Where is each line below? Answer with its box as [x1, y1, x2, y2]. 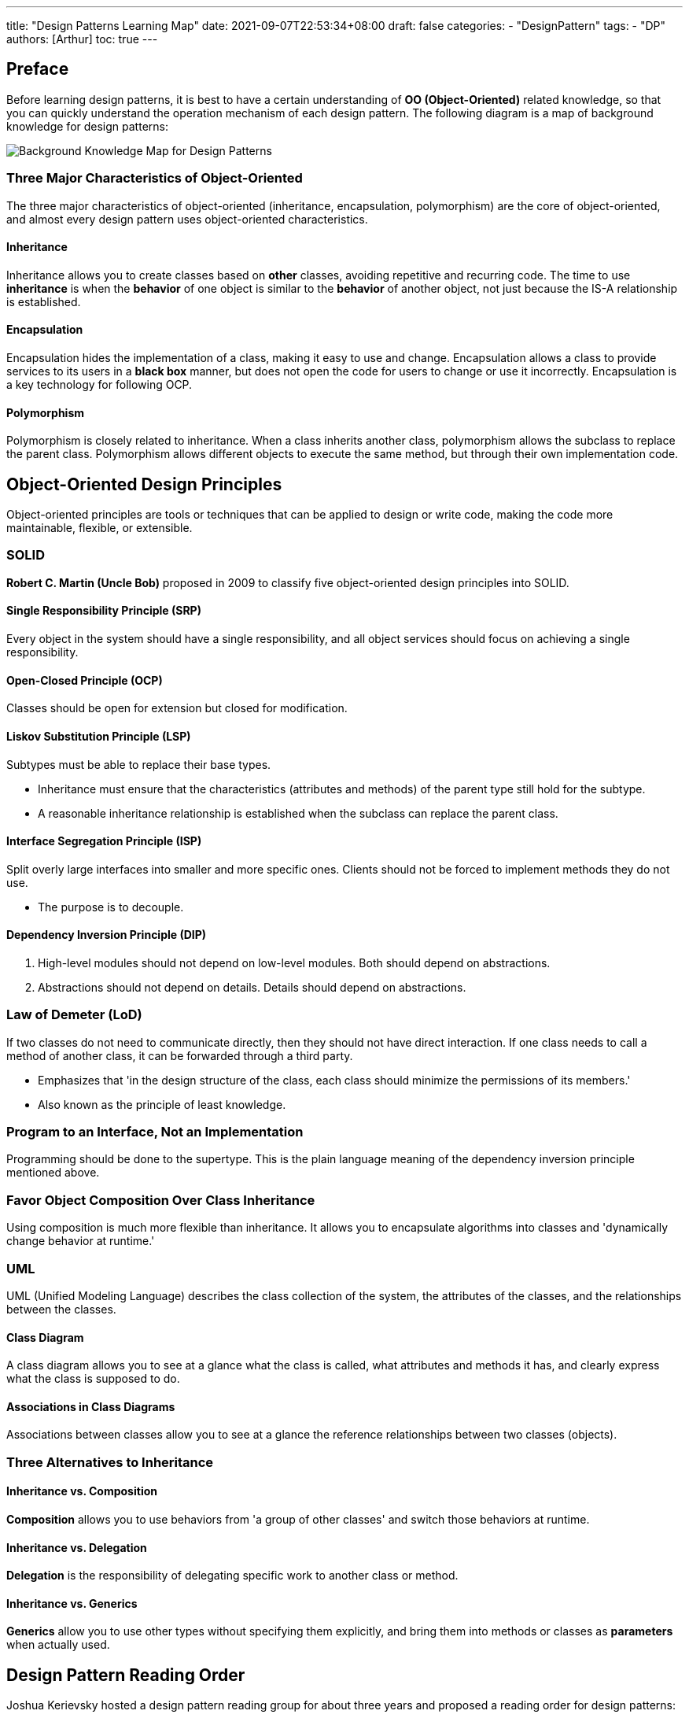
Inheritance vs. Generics [6, 1596, 138, 1610]
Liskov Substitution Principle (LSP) [6, 729, 191, 743]
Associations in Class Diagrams [6, 1399, 175, 1413]
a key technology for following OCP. [6, 378, 193, 392]
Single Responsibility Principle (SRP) [6, 604, 201, 618]
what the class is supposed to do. [6, 1372, 180, 1386]
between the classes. [6, 1302, 116, 1316]
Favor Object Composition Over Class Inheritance [6, 1192, 315, 1208]
